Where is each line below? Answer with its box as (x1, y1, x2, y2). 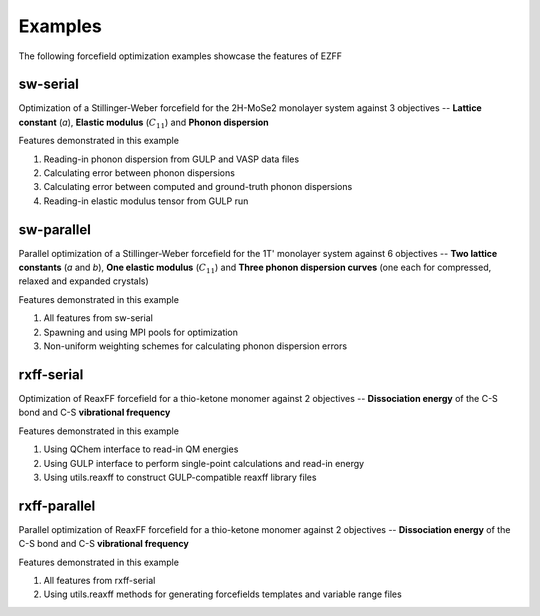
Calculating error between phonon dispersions (43, 167, 235, 179)
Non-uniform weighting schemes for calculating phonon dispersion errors (43, 340, 348, 352)
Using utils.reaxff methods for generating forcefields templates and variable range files (43, 588, 402, 600)
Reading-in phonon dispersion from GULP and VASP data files (43, 153, 300, 165)
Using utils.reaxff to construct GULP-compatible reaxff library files (43, 471, 317, 483)
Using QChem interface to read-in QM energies (43, 443, 239, 455)
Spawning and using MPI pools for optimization (43, 326, 239, 338)
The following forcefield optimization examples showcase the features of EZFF (18, 50, 343, 62)
